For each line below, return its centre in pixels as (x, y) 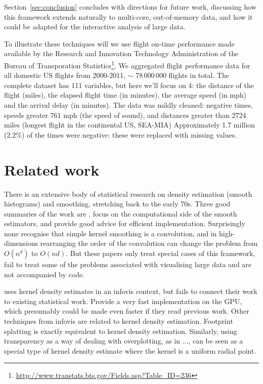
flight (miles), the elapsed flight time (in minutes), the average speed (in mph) (125, 95)
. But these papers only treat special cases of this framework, (161, 253)
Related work (52, 169)
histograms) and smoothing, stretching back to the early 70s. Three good (117, 204)
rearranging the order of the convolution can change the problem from (149, 243)
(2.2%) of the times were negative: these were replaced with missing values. (121, 134)
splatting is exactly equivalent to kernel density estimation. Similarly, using (121, 331)
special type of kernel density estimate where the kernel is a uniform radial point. (130, 350)
